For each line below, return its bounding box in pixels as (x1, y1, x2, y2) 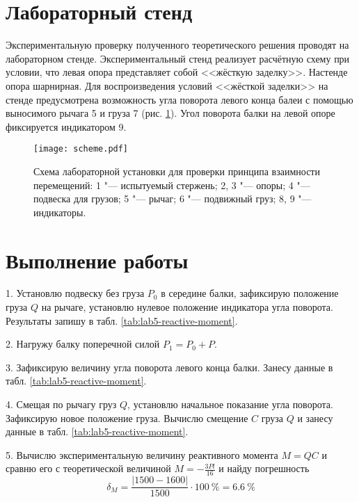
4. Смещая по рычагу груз (6, 397, 117, 411)
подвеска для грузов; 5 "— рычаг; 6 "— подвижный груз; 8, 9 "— (33, 191, 312, 206)
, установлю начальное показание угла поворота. (127, 397, 333, 411)
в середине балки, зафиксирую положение (161, 286, 339, 300)
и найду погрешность (218, 461, 310, 476)
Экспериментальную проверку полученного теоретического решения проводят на (6, 38, 349, 52)
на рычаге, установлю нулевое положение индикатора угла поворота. (41, 300, 333, 314)
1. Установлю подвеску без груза (6, 286, 145, 300)
